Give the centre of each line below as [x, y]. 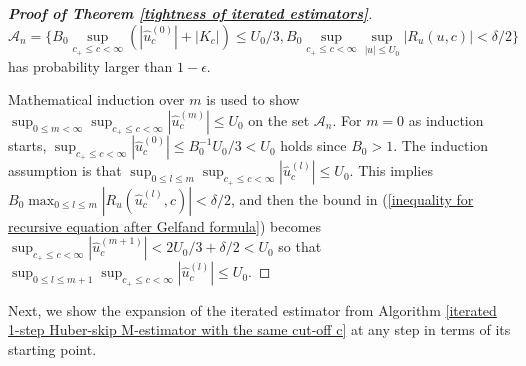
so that [300, 246]
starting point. [52, 348]
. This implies [391, 170]
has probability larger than [90, 65]
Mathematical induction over [96, 99]
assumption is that [65, 170]
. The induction [441, 145]
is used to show [253, 99]
